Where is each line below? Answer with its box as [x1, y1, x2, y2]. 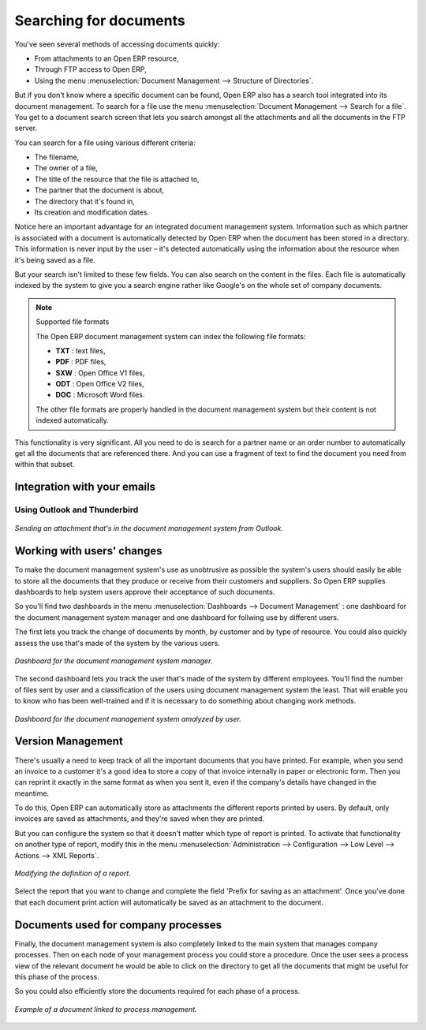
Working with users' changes [14, 544, 163, 558]
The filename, [34, 152, 80, 162]
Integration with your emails [14, 480, 156, 494]
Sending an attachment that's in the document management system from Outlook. [14, 524, 284, 533]
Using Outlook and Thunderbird [14, 505, 139, 516]
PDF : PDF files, [55, 357, 106, 367]
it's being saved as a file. [14, 255, 95, 264]
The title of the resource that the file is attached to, [34, 174, 200, 184]
